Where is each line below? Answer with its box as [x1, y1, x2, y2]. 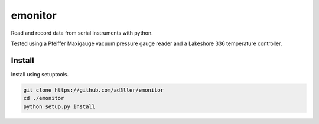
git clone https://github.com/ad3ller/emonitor [23, 86, 164, 93]
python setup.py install [23, 103, 96, 110]
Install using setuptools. [11, 71, 69, 78]
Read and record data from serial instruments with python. [11, 29, 153, 36]
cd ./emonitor [23, 95, 64, 102]
